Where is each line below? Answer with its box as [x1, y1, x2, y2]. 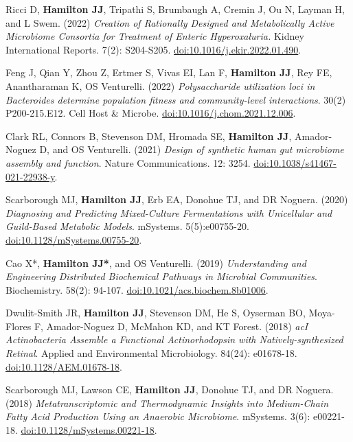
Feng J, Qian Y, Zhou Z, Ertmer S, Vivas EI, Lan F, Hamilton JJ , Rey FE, [5, 65, 332, 80]
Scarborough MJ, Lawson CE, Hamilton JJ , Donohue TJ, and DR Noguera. [5, 382, 334, 397]
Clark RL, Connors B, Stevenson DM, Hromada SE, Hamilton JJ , [5, 128, 292, 143]
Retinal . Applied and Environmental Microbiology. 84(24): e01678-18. [5, 346, 297, 360]
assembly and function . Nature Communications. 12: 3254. [5, 155, 251, 170]
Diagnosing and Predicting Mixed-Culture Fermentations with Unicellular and [5, 205, 332, 220]
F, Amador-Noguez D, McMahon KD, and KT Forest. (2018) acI [34, 318, 308, 333]
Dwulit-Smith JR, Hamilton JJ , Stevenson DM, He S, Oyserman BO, [5, 305, 306, 320]
